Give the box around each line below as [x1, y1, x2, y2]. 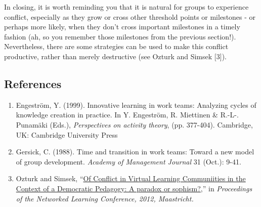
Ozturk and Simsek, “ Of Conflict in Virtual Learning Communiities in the [16, 173, 246, 184]
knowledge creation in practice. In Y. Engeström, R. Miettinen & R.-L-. [16, 109, 239, 120]
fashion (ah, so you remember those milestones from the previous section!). [4, 31, 236, 42]
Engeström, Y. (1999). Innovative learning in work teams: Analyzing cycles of [16, 99, 256, 110]
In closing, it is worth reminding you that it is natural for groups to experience [4, 2, 249, 12]
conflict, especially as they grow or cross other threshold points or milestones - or [4, 11, 256, 22]
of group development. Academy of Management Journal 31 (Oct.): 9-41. [16, 156, 241, 167]
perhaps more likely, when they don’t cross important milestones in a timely [4, 21, 240, 32]
